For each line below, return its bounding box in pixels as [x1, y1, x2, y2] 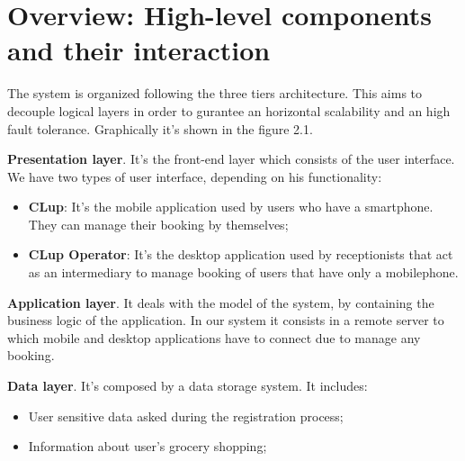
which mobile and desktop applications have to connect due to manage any [7, 328, 421, 347]
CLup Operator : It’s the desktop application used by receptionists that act [28, 245, 453, 264]
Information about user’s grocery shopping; [28, 437, 267, 456]
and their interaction [7, 32, 271, 68]
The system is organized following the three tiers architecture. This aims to [7, 84, 423, 103]
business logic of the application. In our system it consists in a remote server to [7, 311, 444, 330]
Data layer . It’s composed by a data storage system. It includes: [7, 376, 368, 395]
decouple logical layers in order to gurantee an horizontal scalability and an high [7, 101, 451, 120]
